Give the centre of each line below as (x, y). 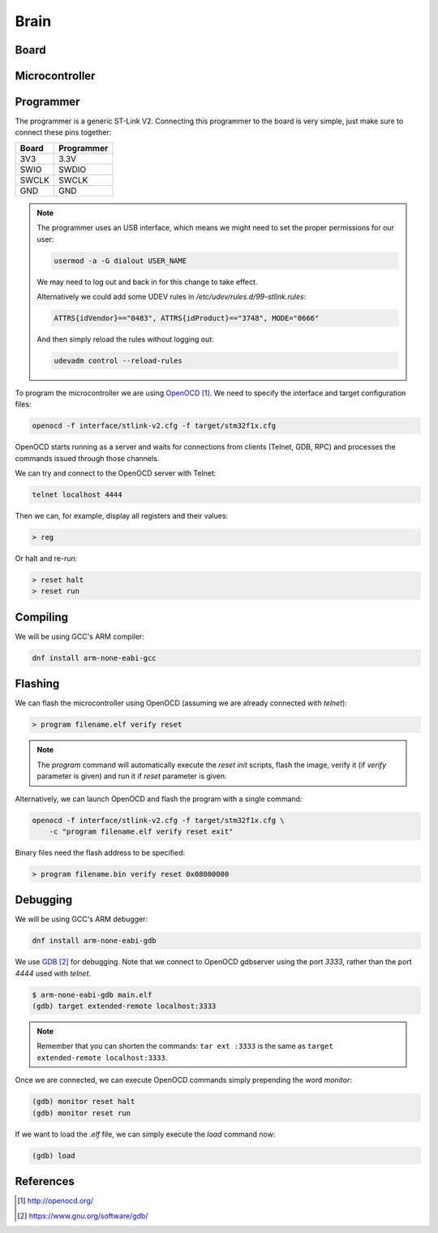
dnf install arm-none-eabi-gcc (94, 658)
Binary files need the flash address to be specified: (100, 852)
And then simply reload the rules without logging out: (125, 339)
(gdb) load (54, 1155)
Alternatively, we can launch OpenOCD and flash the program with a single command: (159, 799)
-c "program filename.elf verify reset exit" (141, 831)
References (45, 1181)
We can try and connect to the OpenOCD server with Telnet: (116, 473)
